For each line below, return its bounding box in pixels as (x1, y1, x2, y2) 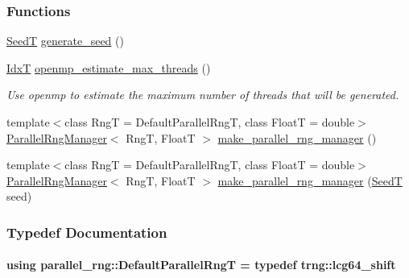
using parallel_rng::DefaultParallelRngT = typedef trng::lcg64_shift (6, 256, 396, 273)
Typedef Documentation (6, 222, 167, 242)
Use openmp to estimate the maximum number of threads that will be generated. (6, 86, 399, 103)
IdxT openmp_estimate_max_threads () (6, 59, 211, 76)
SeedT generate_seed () (6, 32, 124, 49)
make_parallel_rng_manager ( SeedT (217, 172, 403, 189)
